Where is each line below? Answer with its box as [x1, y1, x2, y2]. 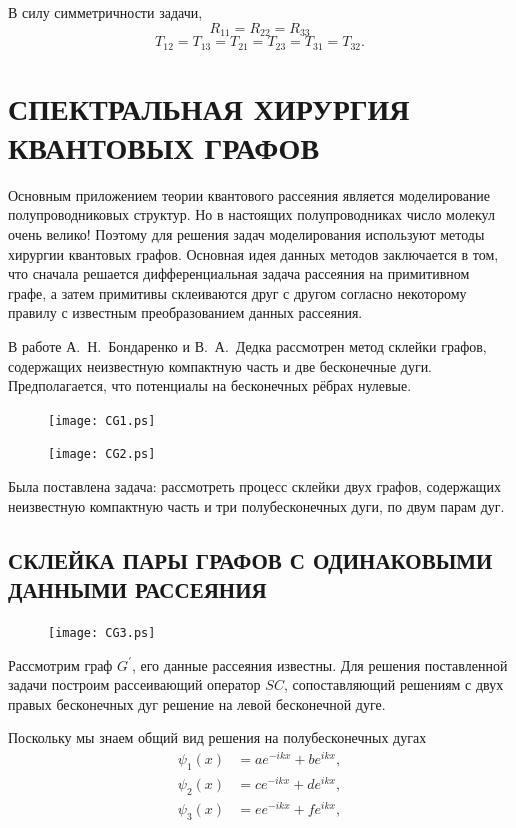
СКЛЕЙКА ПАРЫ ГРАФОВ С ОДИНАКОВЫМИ [8, 544, 493, 575]
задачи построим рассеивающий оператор [8, 674, 261, 695]
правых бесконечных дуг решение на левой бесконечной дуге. [8, 693, 386, 714]
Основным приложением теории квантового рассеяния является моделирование [8, 184, 491, 205]
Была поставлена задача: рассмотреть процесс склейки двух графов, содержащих [8, 476, 501, 497]
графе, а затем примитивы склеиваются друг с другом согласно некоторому [8, 282, 467, 303]
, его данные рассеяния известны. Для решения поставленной [131, 654, 508, 675]
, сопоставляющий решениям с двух [283, 674, 504, 695]
